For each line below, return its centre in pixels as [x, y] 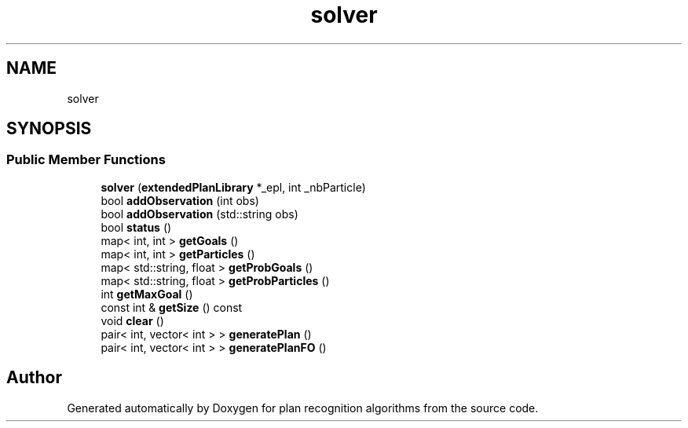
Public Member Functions [86, 160]
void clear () [132, 320]
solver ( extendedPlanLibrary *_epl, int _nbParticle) [233, 187]
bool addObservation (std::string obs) [199, 214]
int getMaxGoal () [147, 294]
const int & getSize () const [172, 307]
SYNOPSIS [49, 129]
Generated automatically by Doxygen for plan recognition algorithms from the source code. [303, 408]
